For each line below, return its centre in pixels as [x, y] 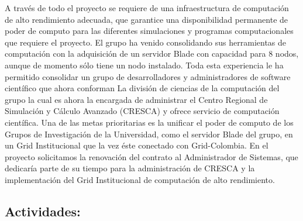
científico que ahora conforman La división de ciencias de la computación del [142, 88]
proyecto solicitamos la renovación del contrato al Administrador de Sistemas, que [151, 156]
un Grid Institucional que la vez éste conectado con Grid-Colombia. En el [137, 145]
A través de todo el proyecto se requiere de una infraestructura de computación [147, 8]
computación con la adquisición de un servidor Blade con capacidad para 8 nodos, [152, 53]
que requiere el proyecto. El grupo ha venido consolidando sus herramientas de [146, 42]
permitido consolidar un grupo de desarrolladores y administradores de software [148, 76]
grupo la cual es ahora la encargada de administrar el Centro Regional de [136, 99]
